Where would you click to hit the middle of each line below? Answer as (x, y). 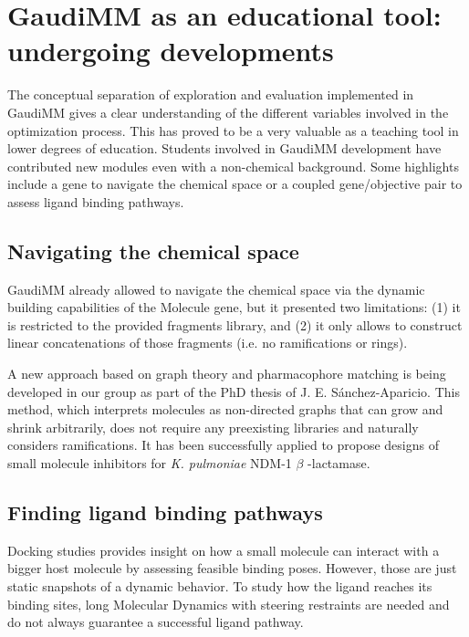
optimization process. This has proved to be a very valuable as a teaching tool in (233, 130)
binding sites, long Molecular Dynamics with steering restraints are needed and (229, 604)
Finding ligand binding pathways (165, 512)
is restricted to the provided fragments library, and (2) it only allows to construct (235, 324)
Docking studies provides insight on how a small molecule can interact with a (224, 550)
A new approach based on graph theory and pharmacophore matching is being (227, 374)
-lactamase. (339, 463)
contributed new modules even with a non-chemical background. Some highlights (233, 166)
